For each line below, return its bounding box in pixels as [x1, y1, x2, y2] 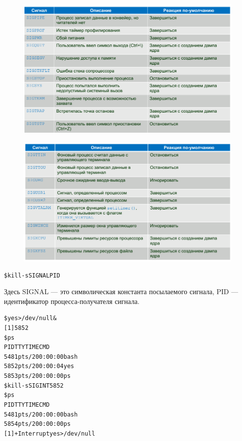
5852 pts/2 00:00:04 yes [4, 363, 74, 370]
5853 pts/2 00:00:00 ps [4, 372, 71, 380]
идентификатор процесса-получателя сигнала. [4, 296, 140, 306]
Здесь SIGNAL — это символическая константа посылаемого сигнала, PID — [4, 286, 238, 296]
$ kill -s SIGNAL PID [4, 272, 60, 279]
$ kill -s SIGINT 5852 [4, 382, 64, 389]
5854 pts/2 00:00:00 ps [4, 420, 71, 428]
